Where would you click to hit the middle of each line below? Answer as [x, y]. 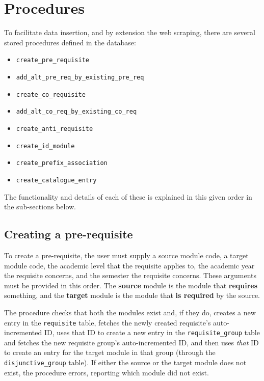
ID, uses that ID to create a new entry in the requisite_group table [152, 332]
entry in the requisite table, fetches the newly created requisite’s [108, 322]
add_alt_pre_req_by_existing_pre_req [80, 77]
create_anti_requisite [55, 129]
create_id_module [45, 146]
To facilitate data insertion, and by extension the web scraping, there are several [130, 32]
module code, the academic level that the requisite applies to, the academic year [129, 265]
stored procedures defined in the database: [70, 42]
